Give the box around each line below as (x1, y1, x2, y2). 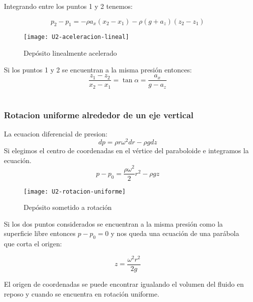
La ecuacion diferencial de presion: (4, 128, 108, 138)
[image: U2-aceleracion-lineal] (24, 34, 129, 41)
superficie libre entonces (4, 228, 76, 238)
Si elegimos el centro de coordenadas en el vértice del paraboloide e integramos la (4, 145, 249, 156)
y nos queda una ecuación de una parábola (111, 228, 239, 238)
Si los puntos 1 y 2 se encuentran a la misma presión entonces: (4, 64, 192, 74)
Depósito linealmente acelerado (24, 48, 117, 58)
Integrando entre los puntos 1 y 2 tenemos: (4, 1, 133, 11)
